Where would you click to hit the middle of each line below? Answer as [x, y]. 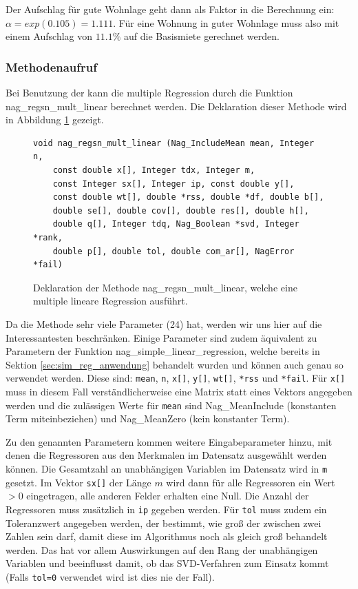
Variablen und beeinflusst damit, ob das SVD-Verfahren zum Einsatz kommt [167, 563]
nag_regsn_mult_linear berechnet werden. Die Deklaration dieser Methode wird [176, 106]
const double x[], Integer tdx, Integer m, [154, 170]
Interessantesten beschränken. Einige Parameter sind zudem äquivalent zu [161, 337]
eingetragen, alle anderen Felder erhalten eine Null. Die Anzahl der [168, 496]
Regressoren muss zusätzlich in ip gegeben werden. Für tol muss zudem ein [166, 509]
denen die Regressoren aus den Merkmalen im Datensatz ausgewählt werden [166, 455]
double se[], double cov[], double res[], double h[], [181, 210]
